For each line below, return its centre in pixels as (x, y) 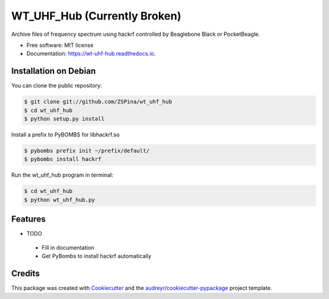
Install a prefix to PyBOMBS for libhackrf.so (65, 135)
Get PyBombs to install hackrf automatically (97, 256)
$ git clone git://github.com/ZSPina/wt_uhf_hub (98, 102)
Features (28, 219)
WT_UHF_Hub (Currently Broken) (96, 16)
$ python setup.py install (64, 119)
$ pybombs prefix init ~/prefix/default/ (87, 150)
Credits (26, 273)
